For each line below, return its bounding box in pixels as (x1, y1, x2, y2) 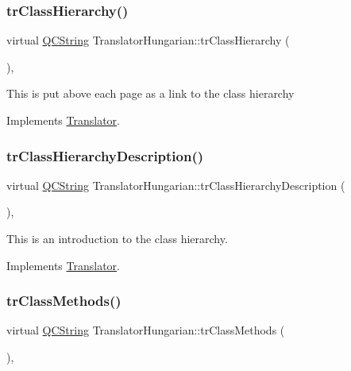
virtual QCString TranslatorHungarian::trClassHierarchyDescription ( (6, 176, 345, 193)
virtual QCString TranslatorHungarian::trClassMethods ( (6, 322, 285, 338)
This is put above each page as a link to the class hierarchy (6, 85, 295, 102)
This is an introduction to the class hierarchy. (6, 230, 228, 246)
